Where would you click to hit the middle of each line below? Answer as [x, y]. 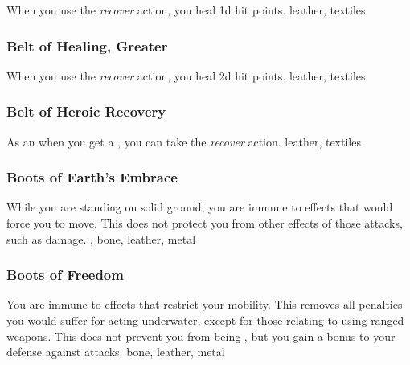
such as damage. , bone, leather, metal [101, 238]
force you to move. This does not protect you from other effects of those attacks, [205, 223]
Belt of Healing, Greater [87, 45]
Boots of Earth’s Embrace [92, 177]
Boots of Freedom [65, 275]
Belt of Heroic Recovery [86, 111]
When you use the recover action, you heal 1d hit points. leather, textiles [186, 10]
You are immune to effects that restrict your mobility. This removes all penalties [205, 304]
